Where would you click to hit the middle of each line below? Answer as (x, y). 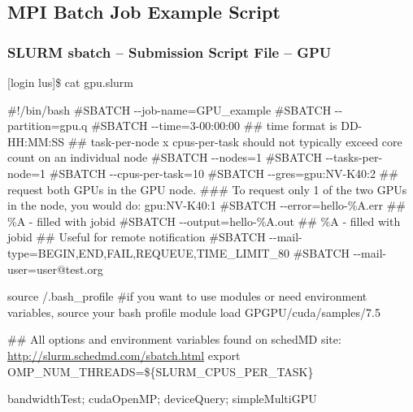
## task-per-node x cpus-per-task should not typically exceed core (235, 141)
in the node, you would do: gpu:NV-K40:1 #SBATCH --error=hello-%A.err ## (207, 205)
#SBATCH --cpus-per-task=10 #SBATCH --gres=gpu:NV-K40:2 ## (224, 173)
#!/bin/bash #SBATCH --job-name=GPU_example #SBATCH (170, 109)
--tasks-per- (354, 157)
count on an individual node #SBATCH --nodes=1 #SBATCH (165, 157)
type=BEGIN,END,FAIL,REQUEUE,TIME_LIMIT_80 (149, 252)
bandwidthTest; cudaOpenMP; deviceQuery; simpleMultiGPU (162, 399)
